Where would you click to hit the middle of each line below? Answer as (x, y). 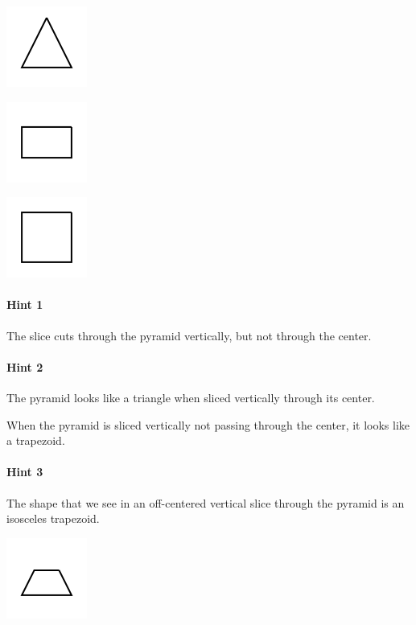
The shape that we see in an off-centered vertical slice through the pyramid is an (206, 502)
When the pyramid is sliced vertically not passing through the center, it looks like (208, 424)
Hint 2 (25, 366)
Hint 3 (25, 472)
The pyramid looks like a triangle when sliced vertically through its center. (191, 397)
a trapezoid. (36, 440)
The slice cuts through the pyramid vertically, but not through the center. (189, 335)
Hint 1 (25, 304)
